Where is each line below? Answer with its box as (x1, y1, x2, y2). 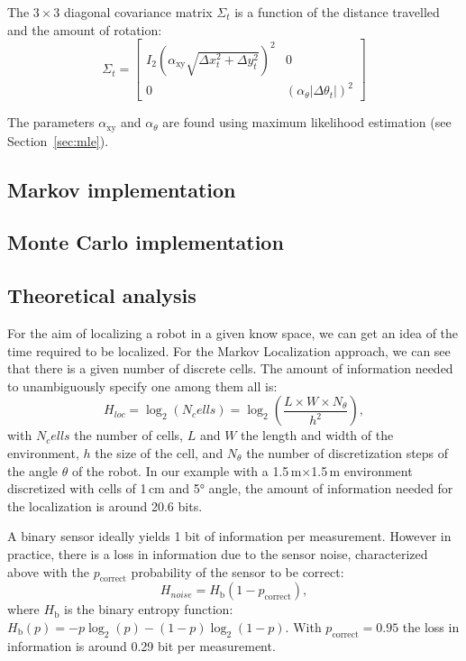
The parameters (7, 113, 95, 132)
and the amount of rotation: (7, 20, 162, 39)
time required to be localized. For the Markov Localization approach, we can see (7, 341, 451, 360)
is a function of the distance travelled (234, 3, 440, 21)
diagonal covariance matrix (64, 3, 213, 21)
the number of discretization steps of (246, 444, 449, 463)
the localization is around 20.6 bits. (7, 496, 203, 515)
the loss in (402, 617, 460, 636)
